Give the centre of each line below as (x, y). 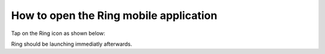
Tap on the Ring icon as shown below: (58, 33)
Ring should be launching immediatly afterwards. (72, 44)
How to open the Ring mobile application (114, 15)
